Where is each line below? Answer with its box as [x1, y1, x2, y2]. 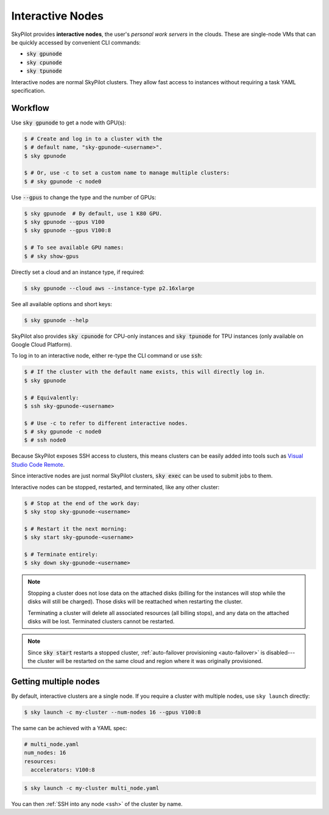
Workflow [11, 102, 50, 113]
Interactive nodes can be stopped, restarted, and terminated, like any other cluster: [11, 483, 220, 490]
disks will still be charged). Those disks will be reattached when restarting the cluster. [27, 598, 243, 605]
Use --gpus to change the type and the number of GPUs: [11, 193, 157, 201]
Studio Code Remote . [11, 461, 65, 468]
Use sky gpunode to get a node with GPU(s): [11, 119, 126, 126]
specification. [11, 87, 46, 94]
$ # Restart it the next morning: [24, 525, 127, 532]
